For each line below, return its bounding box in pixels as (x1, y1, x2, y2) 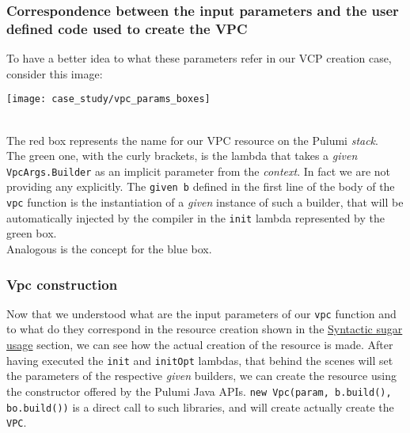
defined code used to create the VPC (6, 18, 248, 38)
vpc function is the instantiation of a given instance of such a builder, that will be (6, 194, 404, 211)
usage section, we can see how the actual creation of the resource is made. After (6, 336, 393, 353)
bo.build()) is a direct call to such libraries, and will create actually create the (6, 398, 394, 415)
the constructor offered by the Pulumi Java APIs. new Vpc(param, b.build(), (6, 382, 392, 399)
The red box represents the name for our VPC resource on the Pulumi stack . (6, 131, 378, 148)
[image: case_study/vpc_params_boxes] (6, 93, 211, 105)
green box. (6, 225, 57, 241)
